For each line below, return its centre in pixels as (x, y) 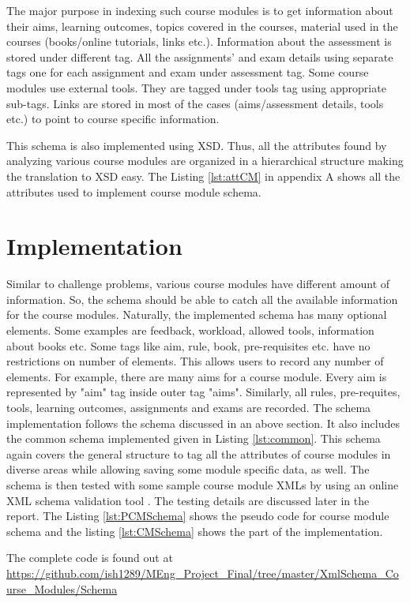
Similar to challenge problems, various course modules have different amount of (198, 284)
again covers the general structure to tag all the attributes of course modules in (199, 453)
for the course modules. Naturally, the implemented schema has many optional (197, 315)
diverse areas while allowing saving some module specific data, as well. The (188, 469)
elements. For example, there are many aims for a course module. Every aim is (197, 376)
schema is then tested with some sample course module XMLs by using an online (203, 484)
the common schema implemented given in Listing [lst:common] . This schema (194, 438)
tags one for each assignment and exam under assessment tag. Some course (188, 72)
